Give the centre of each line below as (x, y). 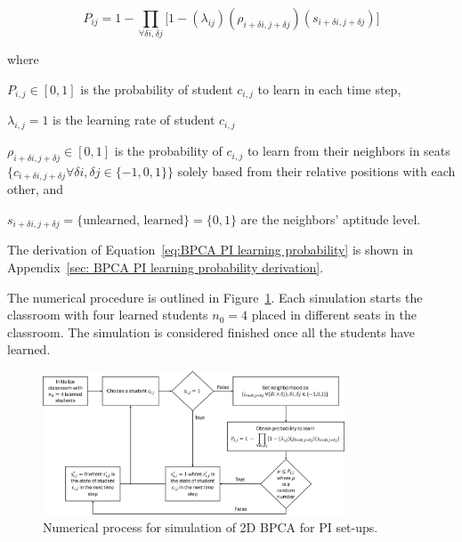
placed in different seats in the (334, 315)
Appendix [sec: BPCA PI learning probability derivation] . (166, 267)
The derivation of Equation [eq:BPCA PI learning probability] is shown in (211, 250)
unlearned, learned (133, 221)
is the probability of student (157, 89)
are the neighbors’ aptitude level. (331, 219)
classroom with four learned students (108, 315)
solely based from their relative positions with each (316, 170)
